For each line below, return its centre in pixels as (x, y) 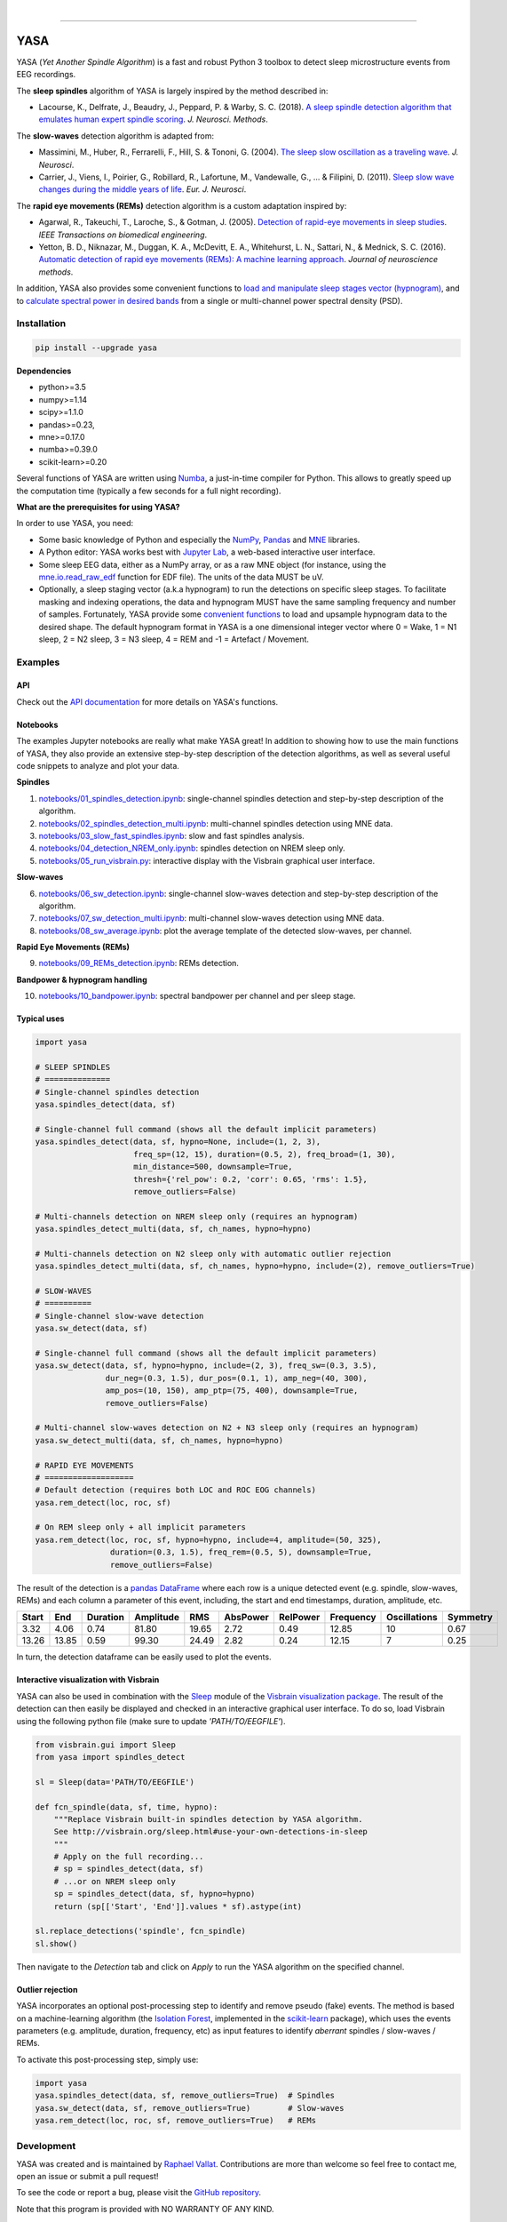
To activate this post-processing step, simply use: (107, 2059)
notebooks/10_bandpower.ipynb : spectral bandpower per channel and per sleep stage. (197, 996)
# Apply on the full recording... (129, 1857)
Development (46, 2146)
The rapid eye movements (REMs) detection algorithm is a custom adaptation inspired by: (182, 205)
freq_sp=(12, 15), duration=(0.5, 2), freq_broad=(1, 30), (265, 1154)
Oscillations (412, 1618)
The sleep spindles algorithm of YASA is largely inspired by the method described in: (172, 91)
